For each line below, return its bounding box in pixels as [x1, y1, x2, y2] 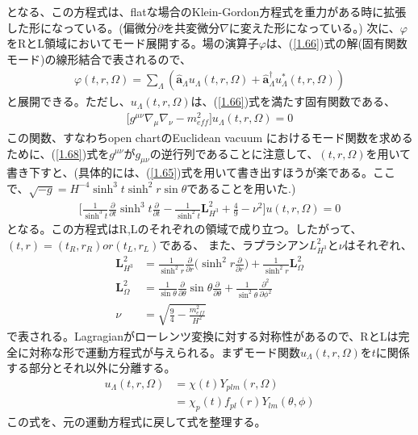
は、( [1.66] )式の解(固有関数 [265, 35, 408, 52]
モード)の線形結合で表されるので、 [6, 50, 191, 67]
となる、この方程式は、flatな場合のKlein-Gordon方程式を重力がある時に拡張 [6, 3, 407, 19]
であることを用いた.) [186, 179, 296, 196]
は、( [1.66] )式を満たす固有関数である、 [190, 93, 395, 110]
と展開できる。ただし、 [6, 93, 131, 110]
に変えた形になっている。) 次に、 [228, 19, 400, 36]
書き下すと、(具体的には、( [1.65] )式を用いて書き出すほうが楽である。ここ [6, 164, 395, 181]
